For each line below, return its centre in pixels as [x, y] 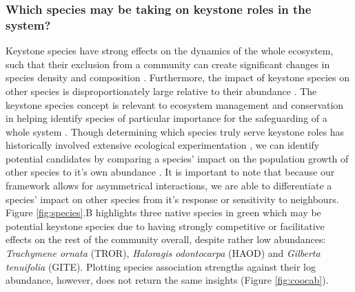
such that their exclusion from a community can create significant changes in [168, 64]
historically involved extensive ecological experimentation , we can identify [163, 145]
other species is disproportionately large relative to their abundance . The [161, 91]
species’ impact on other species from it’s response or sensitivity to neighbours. [172, 199]
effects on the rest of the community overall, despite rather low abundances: [166, 239]
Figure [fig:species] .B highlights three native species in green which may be [163, 212]
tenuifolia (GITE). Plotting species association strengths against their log [161, 266]
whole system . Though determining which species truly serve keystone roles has [175, 131]
